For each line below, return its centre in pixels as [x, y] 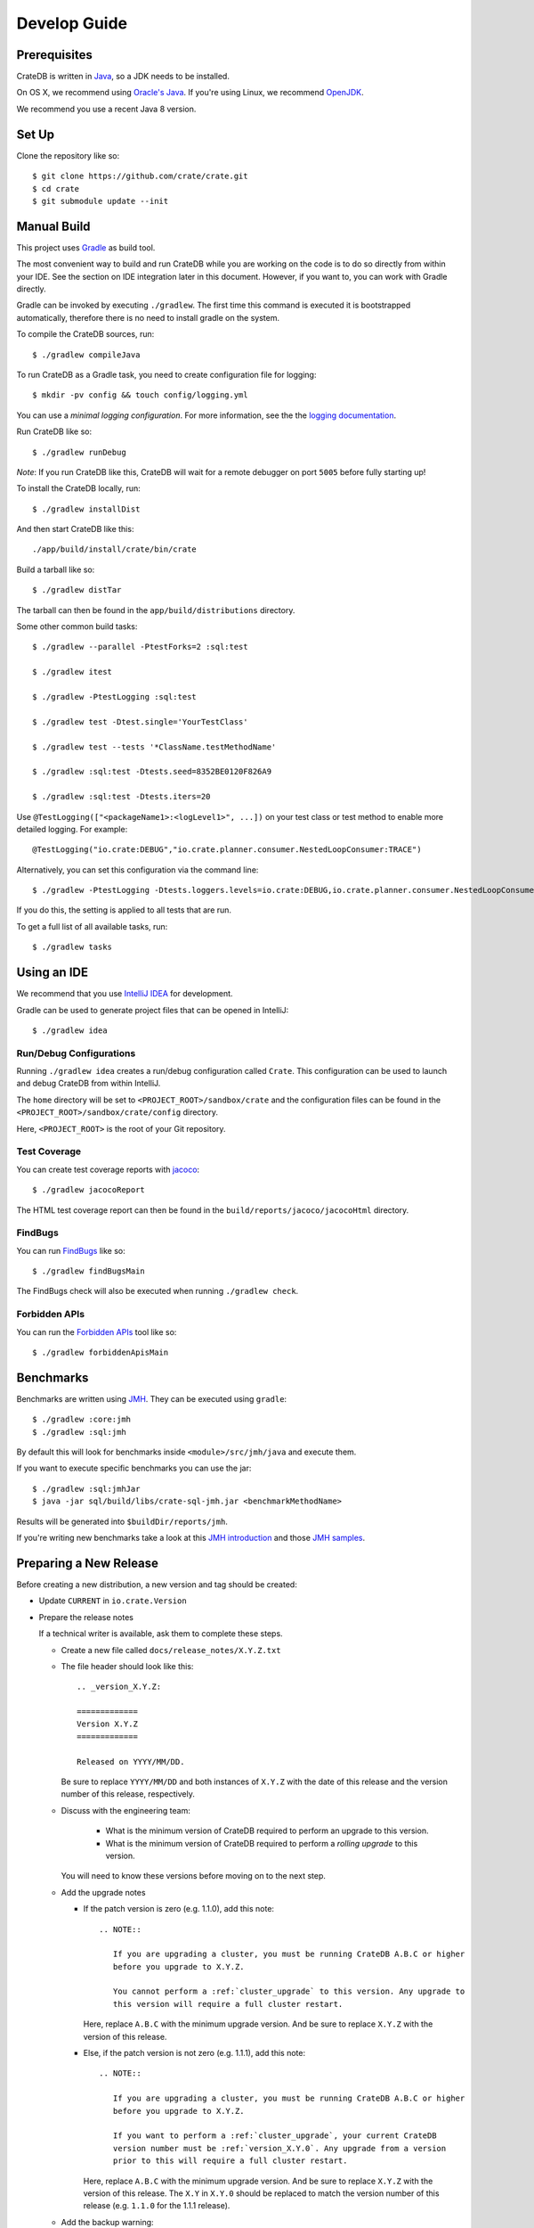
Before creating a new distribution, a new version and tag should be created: [157, 1584]
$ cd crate [56, 188]
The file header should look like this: [127, 1666]
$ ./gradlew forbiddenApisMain [101, 1352]
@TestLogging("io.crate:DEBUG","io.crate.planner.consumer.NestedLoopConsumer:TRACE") [227, 850]
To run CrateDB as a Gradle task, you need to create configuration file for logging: [166, 374]
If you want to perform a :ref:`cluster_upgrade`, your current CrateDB [275, 2136]
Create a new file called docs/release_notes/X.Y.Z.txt [171, 1650]
